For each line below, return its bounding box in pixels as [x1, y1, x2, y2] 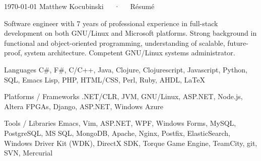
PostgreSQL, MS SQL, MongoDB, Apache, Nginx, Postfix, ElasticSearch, [4, 127, 230, 138]
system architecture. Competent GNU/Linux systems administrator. [24, 47, 235, 58]
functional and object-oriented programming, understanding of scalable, [4, 37, 225, 48]
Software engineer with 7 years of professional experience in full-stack [4, 18, 218, 28]
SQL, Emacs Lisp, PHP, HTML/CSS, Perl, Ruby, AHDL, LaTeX [4, 74, 206, 85]
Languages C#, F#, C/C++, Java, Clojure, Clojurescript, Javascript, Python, [4, 64, 247, 74]
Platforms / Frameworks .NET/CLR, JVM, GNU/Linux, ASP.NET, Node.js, [4, 91, 243, 102]
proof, [4, 47, 22, 58]
